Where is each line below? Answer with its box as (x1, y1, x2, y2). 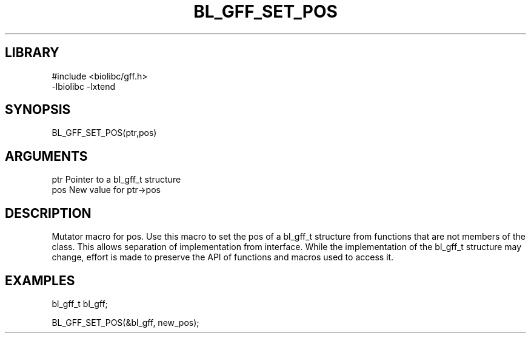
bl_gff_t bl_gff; (52, 298, 108, 309)
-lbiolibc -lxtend (52, 81, 116, 92)
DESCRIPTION (5, 205, 92, 221)
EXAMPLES (5, 272, 75, 288)
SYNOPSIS (5, 102, 71, 118)
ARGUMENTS (5, 148, 88, 164)
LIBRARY (5, 45, 59, 61)
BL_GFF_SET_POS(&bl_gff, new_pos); (52, 317, 199, 328)
